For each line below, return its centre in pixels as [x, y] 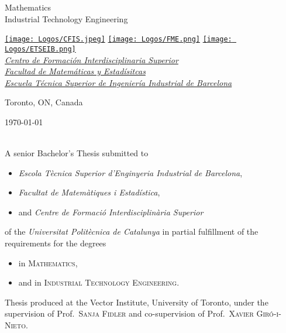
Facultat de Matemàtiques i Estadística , [89, 192]
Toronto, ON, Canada [44, 102]
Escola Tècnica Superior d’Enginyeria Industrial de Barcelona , [130, 172]
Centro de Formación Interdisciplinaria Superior [92, 59]
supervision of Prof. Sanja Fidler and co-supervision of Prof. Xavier [129, 313]
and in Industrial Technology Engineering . [99, 282]
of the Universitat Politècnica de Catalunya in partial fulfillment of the [132, 231]
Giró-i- [269, 313]
